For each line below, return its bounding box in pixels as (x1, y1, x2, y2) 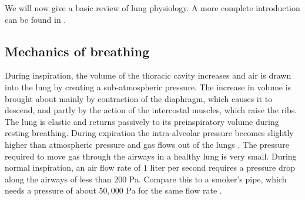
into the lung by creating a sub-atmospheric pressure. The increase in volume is (5, 80, 291, 93)
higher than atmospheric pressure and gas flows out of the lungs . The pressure (5, 138, 289, 150)
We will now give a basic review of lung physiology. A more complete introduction (5, 2, 300, 13)
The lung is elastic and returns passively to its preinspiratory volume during (5, 115, 279, 127)
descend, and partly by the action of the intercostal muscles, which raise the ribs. (5, 104, 297, 116)
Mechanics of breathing (5, 42, 150, 60)
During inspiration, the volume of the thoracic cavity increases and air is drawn (5, 69, 291, 82)
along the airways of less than (5, 172, 112, 185)
